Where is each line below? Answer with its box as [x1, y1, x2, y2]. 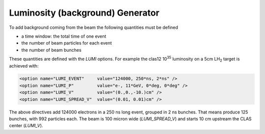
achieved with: [9, 63, 39, 68]
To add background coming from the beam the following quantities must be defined [9, 24, 179, 30]
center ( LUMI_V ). [9, 123, 44, 129]
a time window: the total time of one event [21, 33, 106, 39]
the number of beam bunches [21, 47, 82, 53]
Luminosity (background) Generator [9, 7, 159, 18]
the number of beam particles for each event [21, 40, 112, 46]
